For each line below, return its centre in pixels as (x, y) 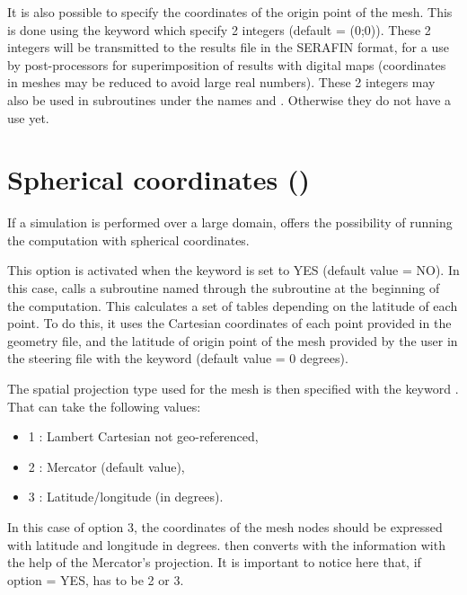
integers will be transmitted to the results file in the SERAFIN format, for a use (228, 47)
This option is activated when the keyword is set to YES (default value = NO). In (233, 270)
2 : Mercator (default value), (106, 466)
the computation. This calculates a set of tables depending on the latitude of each (233, 305)
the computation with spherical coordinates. (128, 240)
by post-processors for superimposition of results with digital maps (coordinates (227, 64)
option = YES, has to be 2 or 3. (96, 579)
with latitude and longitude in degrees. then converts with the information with (226, 544)
